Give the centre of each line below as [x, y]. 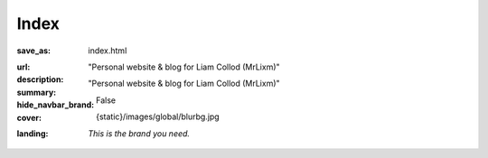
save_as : [34, 51]
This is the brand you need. [139, 133]
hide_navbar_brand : [56, 105]
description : [40, 79]
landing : [33, 133]
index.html [108, 51]
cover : [29, 117]
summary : [37, 92]
